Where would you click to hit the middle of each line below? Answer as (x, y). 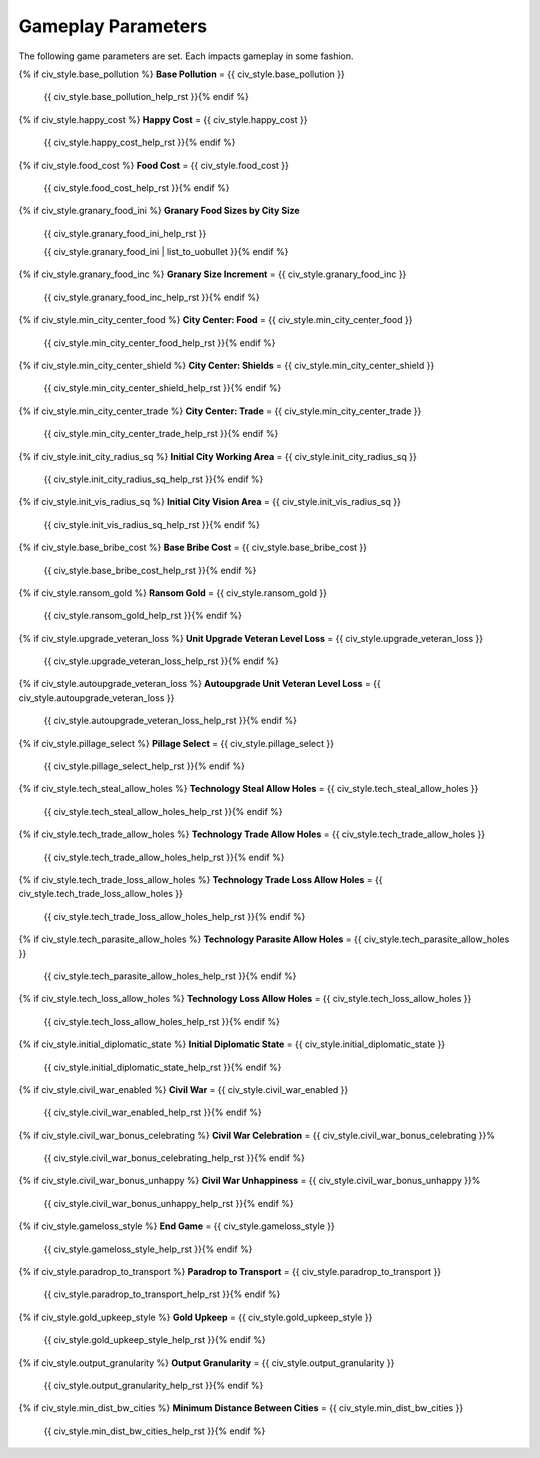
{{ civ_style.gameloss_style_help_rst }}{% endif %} (148, 1249)
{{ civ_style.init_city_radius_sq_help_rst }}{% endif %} (153, 479)
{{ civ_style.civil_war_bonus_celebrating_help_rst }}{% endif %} (174, 1158)
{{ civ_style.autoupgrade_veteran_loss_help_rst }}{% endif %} (170, 721)
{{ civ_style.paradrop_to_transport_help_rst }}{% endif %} (162, 1294)
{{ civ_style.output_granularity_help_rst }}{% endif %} (153, 1385)
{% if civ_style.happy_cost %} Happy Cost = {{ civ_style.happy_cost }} (163, 119)
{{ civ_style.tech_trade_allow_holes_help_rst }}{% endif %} (164, 857)
